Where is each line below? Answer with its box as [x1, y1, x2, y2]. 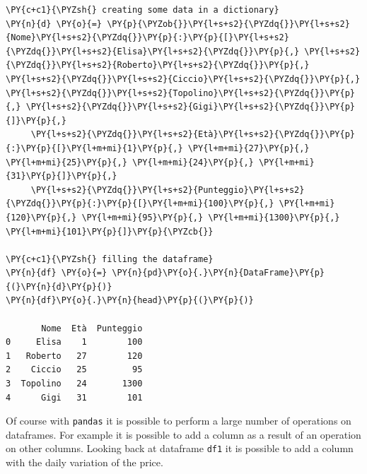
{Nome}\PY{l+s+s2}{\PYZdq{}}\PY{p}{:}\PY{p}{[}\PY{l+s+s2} [6, 32, 289, 43]
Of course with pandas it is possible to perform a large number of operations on [6, 413, 351, 428]
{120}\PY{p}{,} [6, 212, 77, 223]
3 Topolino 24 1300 [6, 379, 143, 389]
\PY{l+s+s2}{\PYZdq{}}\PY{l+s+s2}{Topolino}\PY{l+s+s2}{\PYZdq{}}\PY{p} [6, 88, 355, 98]
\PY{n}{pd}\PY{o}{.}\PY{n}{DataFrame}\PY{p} [112, 268, 325, 278]
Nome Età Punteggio [41, 323, 143, 333]
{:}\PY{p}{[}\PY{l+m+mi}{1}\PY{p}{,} [6, 143, 183, 153]
